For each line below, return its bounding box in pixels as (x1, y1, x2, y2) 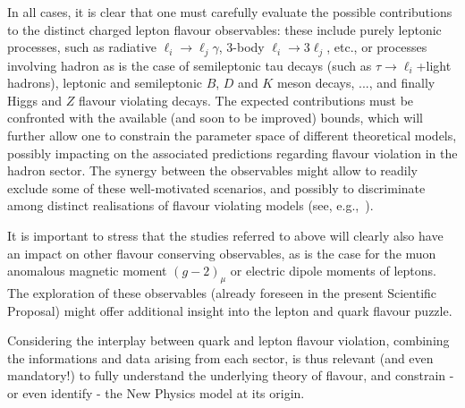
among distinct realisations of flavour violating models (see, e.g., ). (7, 196, 374, 215)
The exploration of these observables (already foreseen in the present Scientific (7, 283, 437, 302)
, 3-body (218, 38, 265, 56)
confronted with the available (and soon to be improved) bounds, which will (7, 108, 423, 127)
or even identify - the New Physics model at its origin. (7, 383, 305, 402)
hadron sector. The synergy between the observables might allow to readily (7, 161, 418, 180)
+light (416, 55, 452, 74)
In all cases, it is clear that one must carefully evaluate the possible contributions (7, 3, 452, 21)
